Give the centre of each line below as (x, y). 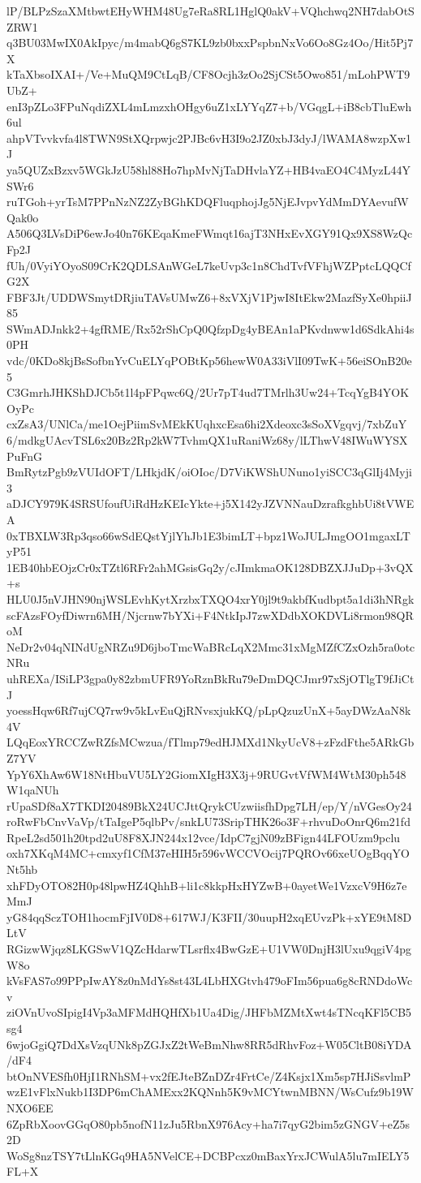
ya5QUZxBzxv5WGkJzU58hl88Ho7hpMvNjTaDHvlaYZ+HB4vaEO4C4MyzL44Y (208, 169)
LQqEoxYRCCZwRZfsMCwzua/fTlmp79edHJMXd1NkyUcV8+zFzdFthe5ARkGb (210, 742)
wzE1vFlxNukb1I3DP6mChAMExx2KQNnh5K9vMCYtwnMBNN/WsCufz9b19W (210, 1092)
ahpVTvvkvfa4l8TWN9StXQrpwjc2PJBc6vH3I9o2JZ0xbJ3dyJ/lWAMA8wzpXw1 (209, 138)
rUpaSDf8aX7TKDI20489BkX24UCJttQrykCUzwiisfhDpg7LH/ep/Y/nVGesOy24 (209, 805)
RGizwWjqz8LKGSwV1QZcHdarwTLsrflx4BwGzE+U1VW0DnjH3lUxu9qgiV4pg (209, 949)
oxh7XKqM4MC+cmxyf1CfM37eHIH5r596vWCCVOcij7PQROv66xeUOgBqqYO (208, 853)
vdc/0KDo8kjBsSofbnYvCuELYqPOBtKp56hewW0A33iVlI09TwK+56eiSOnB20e (209, 361)
